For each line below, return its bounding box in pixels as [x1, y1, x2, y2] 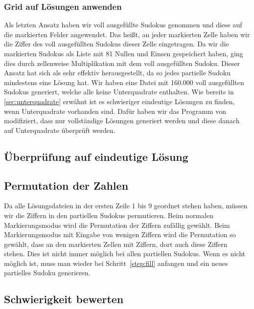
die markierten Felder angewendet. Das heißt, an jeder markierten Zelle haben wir [4, 29, 250, 39]
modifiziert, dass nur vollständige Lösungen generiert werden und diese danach [4, 115, 240, 126]
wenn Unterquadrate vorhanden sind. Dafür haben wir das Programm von [4, 106, 226, 116]
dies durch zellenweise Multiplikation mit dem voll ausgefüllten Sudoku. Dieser [4, 58, 240, 68]
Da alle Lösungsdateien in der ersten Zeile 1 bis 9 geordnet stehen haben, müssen [4, 200, 248, 211]
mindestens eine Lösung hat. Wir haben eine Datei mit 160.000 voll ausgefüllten [4, 77, 244, 87]
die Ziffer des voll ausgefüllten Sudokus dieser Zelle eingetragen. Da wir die [4, 39, 229, 49]
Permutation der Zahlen [4, 177, 129, 193]
